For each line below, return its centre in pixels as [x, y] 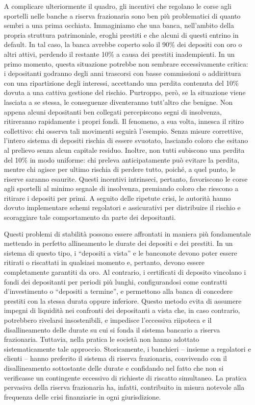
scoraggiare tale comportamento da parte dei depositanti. [90, 217]
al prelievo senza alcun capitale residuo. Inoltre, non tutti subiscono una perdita [124, 150]
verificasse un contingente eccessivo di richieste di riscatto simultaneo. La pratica [125, 377]
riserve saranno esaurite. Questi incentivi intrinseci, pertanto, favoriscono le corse [126, 179]
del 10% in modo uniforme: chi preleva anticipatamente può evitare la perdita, [122, 159]
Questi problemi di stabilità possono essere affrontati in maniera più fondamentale [127, 233]
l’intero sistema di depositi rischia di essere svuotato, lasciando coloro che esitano [126, 140]
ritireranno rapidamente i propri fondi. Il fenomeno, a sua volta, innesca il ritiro [124, 121]
